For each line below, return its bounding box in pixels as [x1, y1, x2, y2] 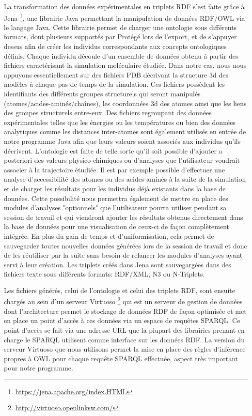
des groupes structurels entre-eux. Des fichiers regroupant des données [4, 108, 212, 118]
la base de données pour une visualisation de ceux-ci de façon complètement [4, 221, 230, 231]
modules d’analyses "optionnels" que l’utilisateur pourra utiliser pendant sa [4, 202, 227, 213]
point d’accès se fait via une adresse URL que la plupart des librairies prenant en [4, 324, 245, 335]
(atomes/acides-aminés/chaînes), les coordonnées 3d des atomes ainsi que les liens [4, 98, 247, 108]
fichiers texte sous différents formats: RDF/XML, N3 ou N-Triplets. [4, 269, 205, 279]
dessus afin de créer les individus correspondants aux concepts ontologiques [4, 41, 227, 51]
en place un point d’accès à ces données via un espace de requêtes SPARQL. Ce [4, 315, 240, 325]
